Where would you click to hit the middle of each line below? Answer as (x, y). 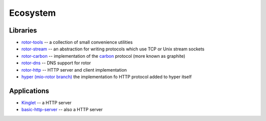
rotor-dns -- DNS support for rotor (56, 63)
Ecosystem (33, 13)
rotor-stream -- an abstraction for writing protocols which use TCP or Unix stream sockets (113, 49)
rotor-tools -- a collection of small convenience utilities (77, 42)
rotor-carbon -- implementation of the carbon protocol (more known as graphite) (103, 56)
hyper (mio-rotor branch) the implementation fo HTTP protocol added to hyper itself (107, 77)
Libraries (23, 30)
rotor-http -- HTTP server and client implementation (74, 70)
